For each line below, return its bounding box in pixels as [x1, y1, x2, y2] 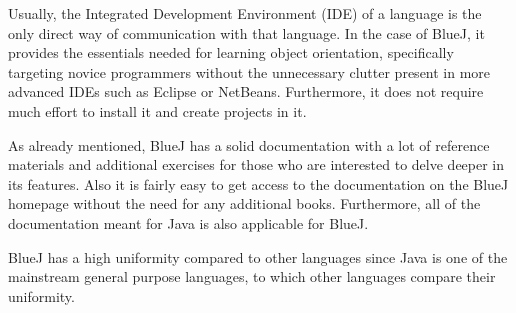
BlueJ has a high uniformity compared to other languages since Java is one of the [8, 246, 508, 267]
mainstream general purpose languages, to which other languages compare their [8, 266, 496, 287]
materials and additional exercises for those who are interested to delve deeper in [8, 154, 505, 175]
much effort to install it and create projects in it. [8, 100, 307, 121]
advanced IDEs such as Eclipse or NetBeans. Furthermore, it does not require [8, 81, 484, 102]
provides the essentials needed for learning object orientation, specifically [8, 42, 454, 63]
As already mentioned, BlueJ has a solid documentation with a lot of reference [8, 134, 490, 155]
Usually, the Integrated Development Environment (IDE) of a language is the [8, 3, 482, 23]
